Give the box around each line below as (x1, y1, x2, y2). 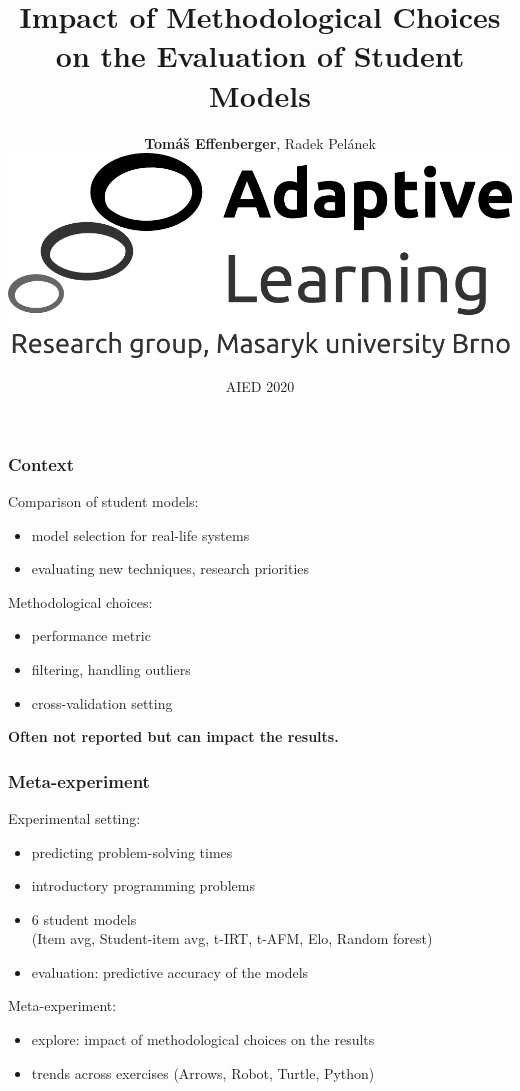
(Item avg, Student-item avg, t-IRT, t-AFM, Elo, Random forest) (31, 928, 433, 949)
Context (8, 451, 75, 476)
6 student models (31, 908, 137, 929)
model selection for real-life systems (31, 524, 250, 545)
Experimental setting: (8, 807, 141, 828)
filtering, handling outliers (31, 658, 191, 679)
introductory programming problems (31, 875, 255, 896)
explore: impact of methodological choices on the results (31, 1029, 375, 1050)
